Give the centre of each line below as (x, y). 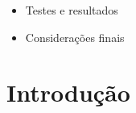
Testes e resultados (72, 10)
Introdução (68, 92)
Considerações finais (75, 37)
